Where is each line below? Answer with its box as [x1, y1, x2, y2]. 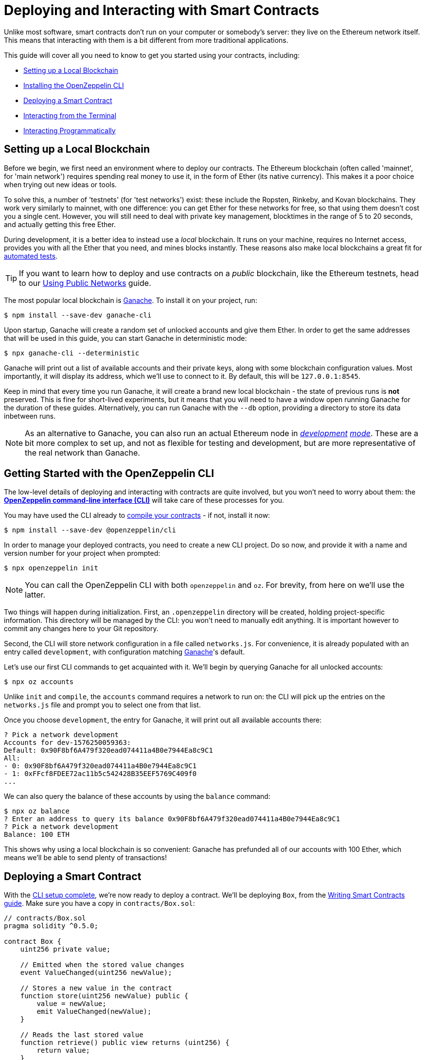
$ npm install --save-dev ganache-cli [4, 311, 152, 319]
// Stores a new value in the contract [20, 984, 172, 992]
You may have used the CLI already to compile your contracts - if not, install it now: [4, 511, 270, 520]
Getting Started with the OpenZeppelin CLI [4, 467, 214, 480]
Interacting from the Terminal [23, 111, 117, 120]
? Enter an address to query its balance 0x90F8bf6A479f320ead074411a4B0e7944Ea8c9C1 [4, 815, 340, 823]
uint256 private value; [20, 945, 111, 954]
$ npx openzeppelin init [4, 564, 98, 572]
